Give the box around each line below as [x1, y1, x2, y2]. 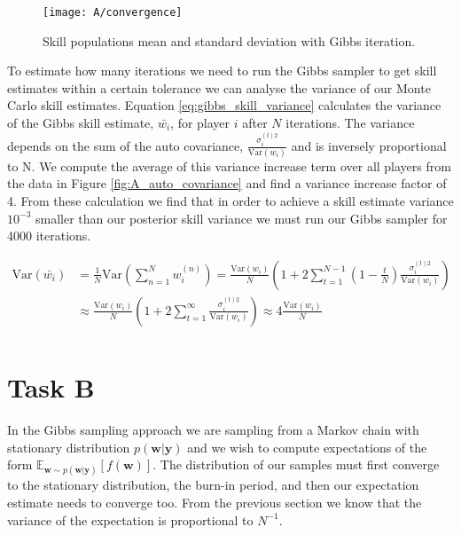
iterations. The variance [285, 114, 415, 132]
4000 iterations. [7, 226, 91, 245]
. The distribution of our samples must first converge [152, 455, 440, 474]
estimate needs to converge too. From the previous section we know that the [7, 492, 422, 511]
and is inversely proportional [291, 136, 447, 154]
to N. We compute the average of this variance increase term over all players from [7, 156, 451, 175]
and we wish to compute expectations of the [187, 437, 427, 456]
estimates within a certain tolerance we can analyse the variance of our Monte [7, 78, 431, 97]
